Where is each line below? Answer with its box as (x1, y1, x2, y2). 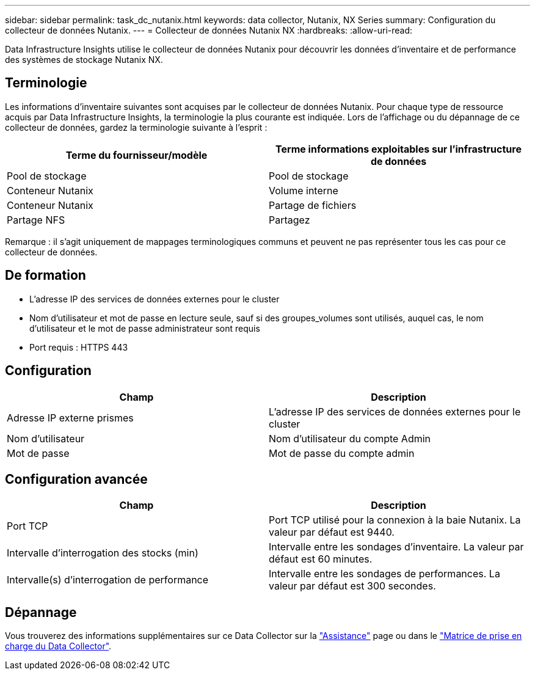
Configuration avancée (5, 471, 148, 487)
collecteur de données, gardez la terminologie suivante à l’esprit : (5, 122, 267, 133)
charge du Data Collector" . (5, 641, 112, 652)
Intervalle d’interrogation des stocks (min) (7, 547, 198, 560)
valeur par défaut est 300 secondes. (269, 580, 436, 593)
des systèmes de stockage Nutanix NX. (5, 54, 163, 65)
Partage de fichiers (269, 199, 357, 211)
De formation (5, 268, 86, 283)
